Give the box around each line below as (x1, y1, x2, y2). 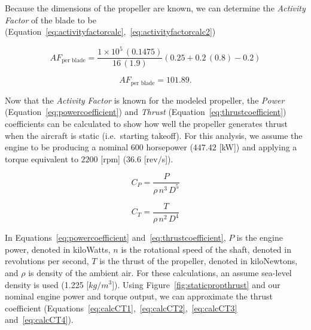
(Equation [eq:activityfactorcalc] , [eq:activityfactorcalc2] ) (5, 25, 216, 38)
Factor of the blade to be (5, 13, 96, 26)
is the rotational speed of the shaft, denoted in (121, 243, 291, 255)
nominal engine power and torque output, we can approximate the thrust (5, 290, 273, 302)
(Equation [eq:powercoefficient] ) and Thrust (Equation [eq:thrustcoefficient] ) (5, 105, 286, 118)
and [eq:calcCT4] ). (5, 313, 74, 326)
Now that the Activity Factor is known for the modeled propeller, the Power (5, 93, 285, 106)
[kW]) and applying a (219, 141, 297, 153)
